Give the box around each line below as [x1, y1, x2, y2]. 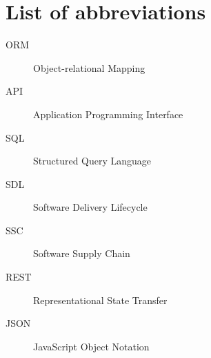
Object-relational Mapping [33, 60, 145, 75]
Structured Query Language [33, 153, 152, 168]
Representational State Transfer [33, 292, 168, 307]
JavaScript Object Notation [33, 339, 150, 353]
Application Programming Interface [33, 106, 183, 121]
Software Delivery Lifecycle [33, 200, 148, 214]
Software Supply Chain [33, 246, 130, 261]
